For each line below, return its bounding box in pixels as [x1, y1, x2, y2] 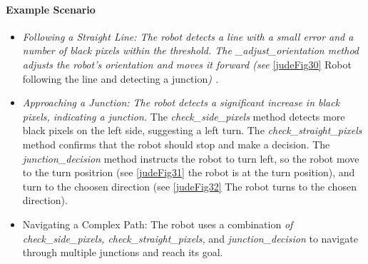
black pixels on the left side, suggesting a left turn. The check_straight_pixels [22, 123, 362, 138]
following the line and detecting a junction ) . [22, 71, 219, 86]
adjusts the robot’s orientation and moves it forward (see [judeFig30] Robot [22, 56, 352, 71]
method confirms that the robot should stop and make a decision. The [22, 136, 330, 151]
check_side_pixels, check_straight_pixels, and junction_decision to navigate [22, 230, 358, 245]
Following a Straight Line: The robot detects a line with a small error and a [22, 29, 354, 44]
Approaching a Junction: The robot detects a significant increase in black [22, 95, 340, 110]
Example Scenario [6, 1, 96, 16]
